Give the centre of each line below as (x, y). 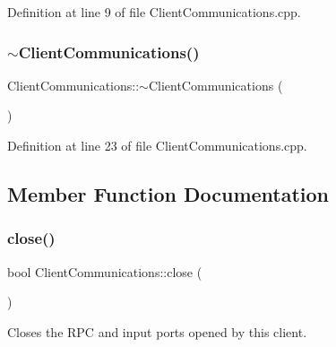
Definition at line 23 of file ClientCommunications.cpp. (157, 145)
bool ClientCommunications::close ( (105, 271)
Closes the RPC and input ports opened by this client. (157, 331)
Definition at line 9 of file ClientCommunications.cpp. (154, 12)
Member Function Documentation (168, 193)
